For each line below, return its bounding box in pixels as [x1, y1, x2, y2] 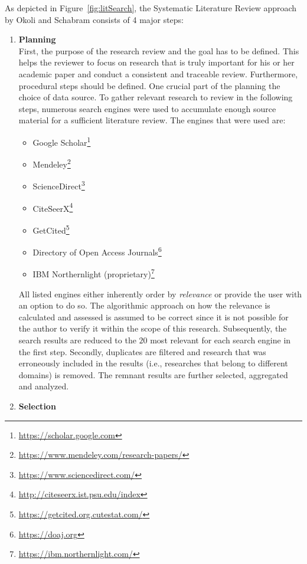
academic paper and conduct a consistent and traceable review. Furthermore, [18, 67, 298, 80]
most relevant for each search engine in [150, 334, 291, 346]
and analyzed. [18, 380, 69, 392]
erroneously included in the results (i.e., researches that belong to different [18, 357, 288, 369]
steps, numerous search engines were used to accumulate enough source [18, 102, 276, 114]
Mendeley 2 [32, 156, 71, 170]
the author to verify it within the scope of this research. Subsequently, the [18, 322, 287, 335]
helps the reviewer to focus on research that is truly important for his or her [18, 56, 295, 68]
